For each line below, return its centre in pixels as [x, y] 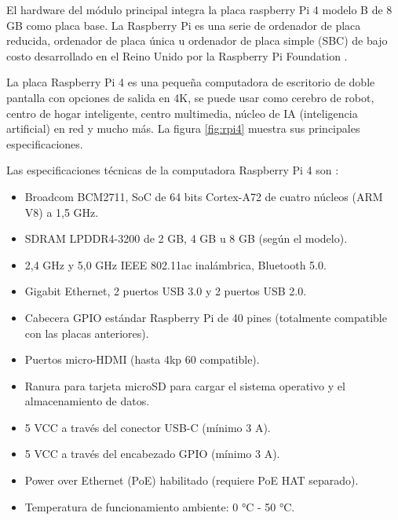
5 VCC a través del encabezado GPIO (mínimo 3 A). [152, 454]
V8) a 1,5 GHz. [62, 212]
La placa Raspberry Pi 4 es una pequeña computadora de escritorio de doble [191, 82]
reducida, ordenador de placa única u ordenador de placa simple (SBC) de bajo [197, 40]
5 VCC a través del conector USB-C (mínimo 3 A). [148, 427]
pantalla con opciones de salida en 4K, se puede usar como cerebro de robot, [190, 97]
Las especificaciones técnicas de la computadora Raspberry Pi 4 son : [173, 170]
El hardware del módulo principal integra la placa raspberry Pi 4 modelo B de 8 [199, 9]
